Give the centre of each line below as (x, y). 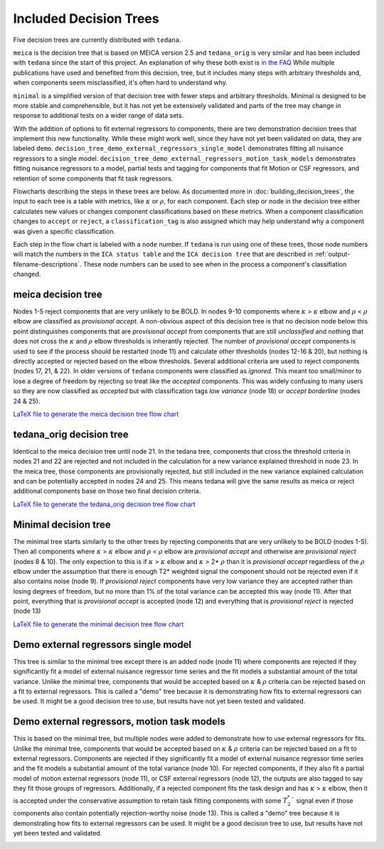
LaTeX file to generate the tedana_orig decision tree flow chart (104, 504)
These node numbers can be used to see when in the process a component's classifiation (215, 264)
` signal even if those (322, 801)
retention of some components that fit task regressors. (93, 178)
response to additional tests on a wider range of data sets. (98, 116)
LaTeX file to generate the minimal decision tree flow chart (98, 624)
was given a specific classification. (64, 231)
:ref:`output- (332, 254)
